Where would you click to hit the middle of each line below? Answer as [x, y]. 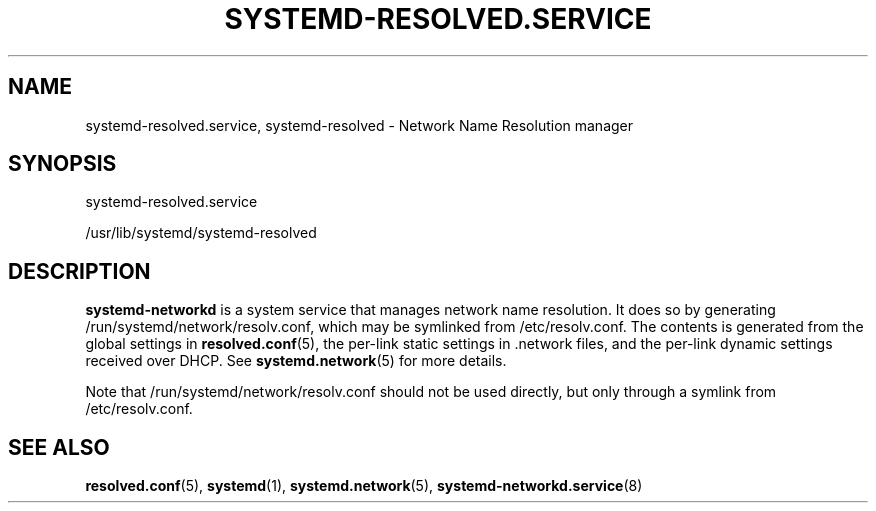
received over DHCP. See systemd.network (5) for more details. [296, 361]
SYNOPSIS [62, 164]
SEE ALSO [59, 447]
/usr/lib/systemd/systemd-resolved [201, 233]
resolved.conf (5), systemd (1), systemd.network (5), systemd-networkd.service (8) [364, 486]
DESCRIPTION [79, 271]
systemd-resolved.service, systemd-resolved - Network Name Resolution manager [359, 125]
